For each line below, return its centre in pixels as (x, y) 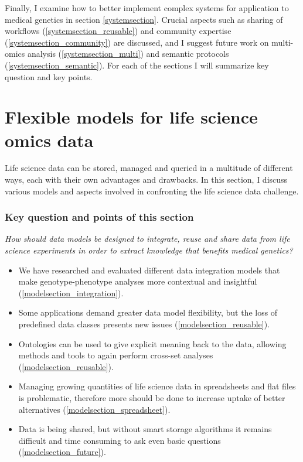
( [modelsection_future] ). (62, 452)
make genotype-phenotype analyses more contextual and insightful (138, 281)
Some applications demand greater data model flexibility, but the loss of (148, 312)
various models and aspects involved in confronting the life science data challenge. (152, 191)
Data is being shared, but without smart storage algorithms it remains (145, 429)
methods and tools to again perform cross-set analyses (116, 355)
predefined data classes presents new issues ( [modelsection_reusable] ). (144, 324)
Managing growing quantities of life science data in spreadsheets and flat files (157, 386)
